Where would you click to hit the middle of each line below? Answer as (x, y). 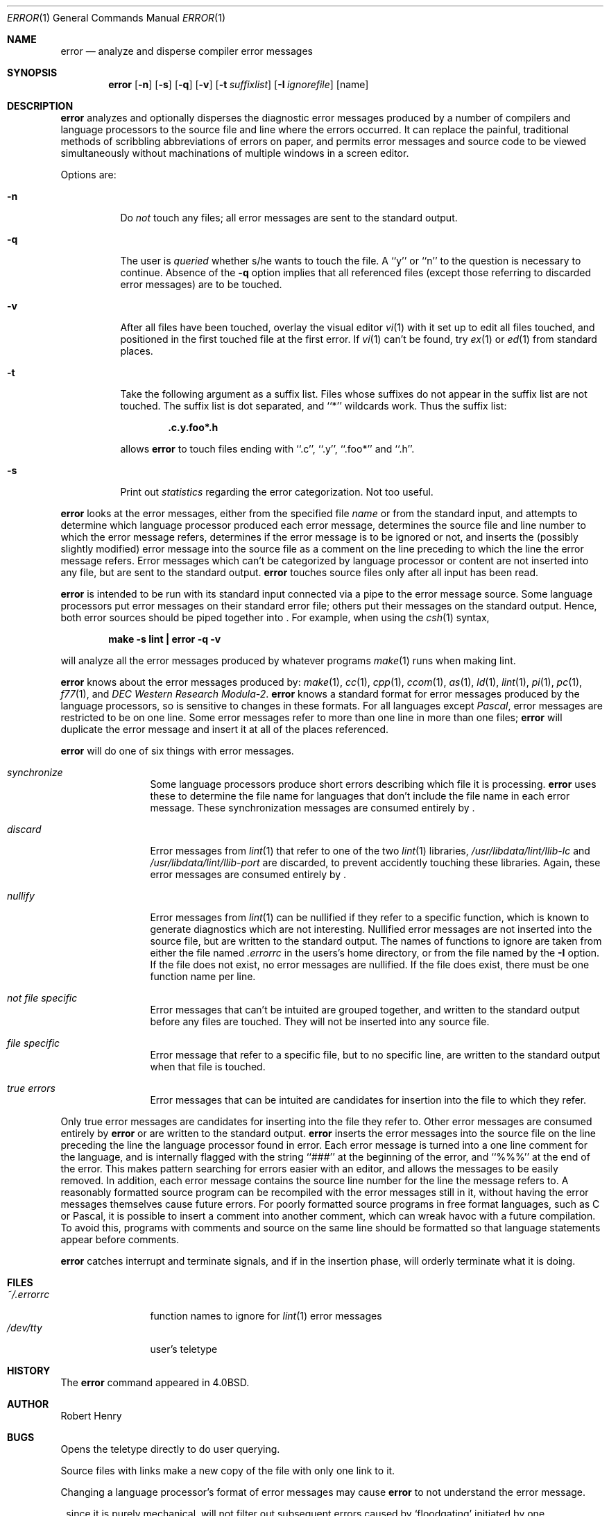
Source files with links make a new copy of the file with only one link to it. (228, 1471)
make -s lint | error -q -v (165, 639)
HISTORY (29, 1371)
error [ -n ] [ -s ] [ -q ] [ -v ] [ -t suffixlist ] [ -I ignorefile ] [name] (239, 84)
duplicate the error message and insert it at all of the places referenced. (225, 729)
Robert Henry (91, 1416)
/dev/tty (25, 1328)
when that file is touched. (208, 1067)
